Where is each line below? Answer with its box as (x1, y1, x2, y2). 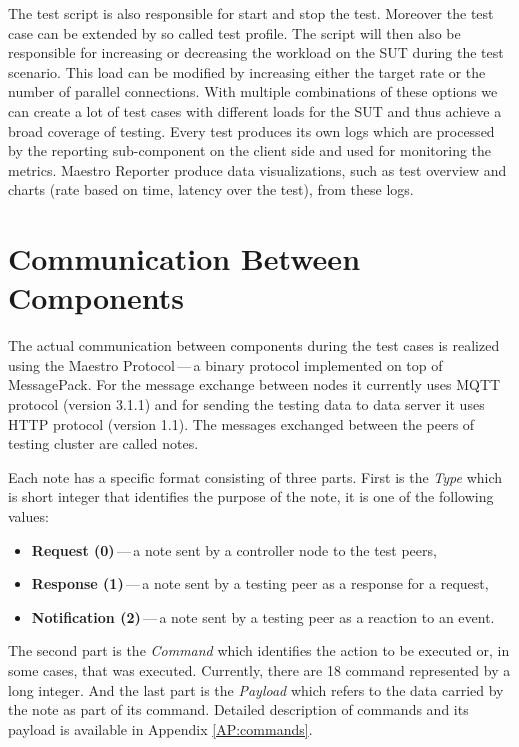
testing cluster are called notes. (8, 433, 199, 454)
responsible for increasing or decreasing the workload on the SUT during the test (8, 42, 504, 63)
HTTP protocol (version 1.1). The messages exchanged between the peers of (8, 413, 475, 434)
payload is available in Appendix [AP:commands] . (8, 718, 313, 739)
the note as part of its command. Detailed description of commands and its (8, 699, 469, 720)
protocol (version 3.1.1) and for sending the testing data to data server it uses (8, 394, 485, 415)
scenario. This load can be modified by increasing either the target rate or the (8, 61, 486, 82)
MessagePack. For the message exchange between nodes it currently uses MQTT (8, 374, 501, 395)
